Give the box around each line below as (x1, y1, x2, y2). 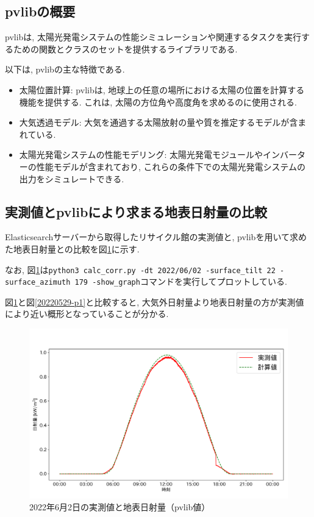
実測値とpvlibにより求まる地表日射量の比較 (5, 202, 267, 221)
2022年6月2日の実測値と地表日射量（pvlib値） (29, 501, 210, 513)
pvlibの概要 (5, 2, 76, 21)
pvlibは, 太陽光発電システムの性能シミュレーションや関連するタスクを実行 (5, 30, 301, 43)
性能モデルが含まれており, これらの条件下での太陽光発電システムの (36, 160, 306, 173)
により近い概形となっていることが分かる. (5, 307, 169, 320)
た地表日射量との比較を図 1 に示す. (5, 242, 140, 255)
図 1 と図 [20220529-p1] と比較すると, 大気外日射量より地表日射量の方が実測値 (5, 295, 304, 308)
